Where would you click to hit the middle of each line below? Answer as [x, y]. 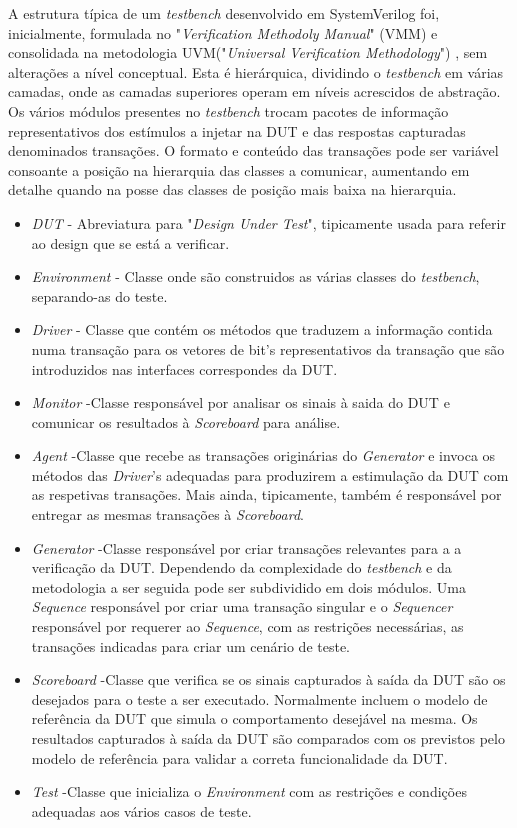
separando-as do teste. [99, 295]
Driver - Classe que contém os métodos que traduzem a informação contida [262, 329]
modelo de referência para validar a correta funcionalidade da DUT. [239, 757]
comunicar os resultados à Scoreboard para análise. [186, 421]
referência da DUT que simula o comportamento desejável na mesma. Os [254, 718]
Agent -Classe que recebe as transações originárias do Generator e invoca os [263, 455]
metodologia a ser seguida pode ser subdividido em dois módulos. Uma [248, 586]
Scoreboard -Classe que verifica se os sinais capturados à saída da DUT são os [268, 679]
